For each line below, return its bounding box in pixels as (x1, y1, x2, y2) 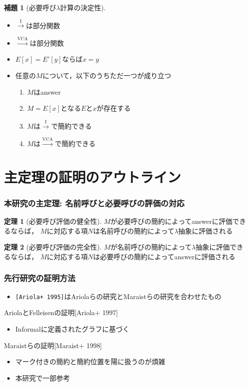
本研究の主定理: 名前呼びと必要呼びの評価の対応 (4, 197, 185, 209)
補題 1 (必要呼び (4, 2, 56, 12)
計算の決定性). (60, 2, 106, 12)
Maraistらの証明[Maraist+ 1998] (4, 340, 102, 350)
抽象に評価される (178, 225, 233, 235)
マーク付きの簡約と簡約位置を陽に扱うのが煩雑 (15, 356, 165, 367)
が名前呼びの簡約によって (110, 242, 192, 252)
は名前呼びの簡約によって (93, 225, 175, 235)
